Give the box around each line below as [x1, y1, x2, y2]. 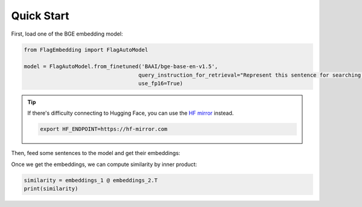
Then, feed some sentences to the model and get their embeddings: [11, 150, 180, 157]
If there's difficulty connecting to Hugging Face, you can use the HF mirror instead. [27, 109, 234, 117]
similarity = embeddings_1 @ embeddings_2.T [24, 177, 158, 183]
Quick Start [11, 9, 69, 22]
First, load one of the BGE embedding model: [11, 30, 123, 37]
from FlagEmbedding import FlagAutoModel [24, 46, 148, 53]
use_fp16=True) [138, 80, 183, 87]
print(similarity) [24, 185, 78, 193]
